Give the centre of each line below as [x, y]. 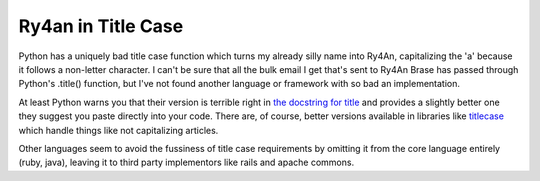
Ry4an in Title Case [101, 26]
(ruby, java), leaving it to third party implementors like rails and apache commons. [186, 162]
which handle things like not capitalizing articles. [118, 130]
